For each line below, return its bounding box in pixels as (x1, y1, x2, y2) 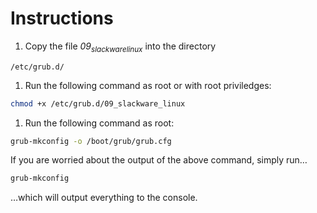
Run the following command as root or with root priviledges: (24, 79, 272, 91)
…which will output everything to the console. (10, 192, 198, 204)
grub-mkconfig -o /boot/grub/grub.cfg (10, 136, 172, 146)
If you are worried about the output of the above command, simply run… (10, 154, 308, 166)
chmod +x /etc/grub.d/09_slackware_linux (10, 98, 186, 109)
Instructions (10, 7, 114, 30)
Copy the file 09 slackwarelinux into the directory (24, 40, 217, 54)
